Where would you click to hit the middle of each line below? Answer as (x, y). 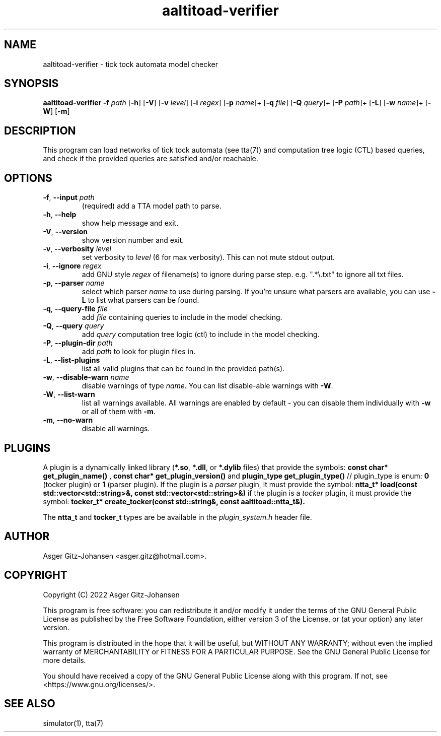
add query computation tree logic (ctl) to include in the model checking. (201, 334)
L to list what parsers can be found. (140, 300)
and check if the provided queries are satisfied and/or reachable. (151, 159)
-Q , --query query (73, 326)
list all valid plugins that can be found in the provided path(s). (183, 369)
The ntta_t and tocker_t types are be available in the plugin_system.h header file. (177, 517)
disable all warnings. (116, 429)
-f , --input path (69, 197)
